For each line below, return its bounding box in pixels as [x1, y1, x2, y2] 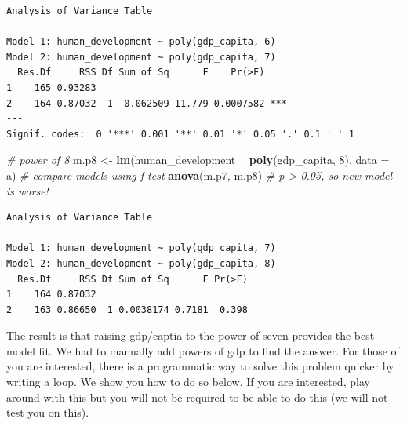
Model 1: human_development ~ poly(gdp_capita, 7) [6, 242, 276, 254]
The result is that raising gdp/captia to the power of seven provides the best [6, 327, 375, 344]
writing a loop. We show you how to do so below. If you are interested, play [6, 373, 370, 390]
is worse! [6, 182, 49, 198]
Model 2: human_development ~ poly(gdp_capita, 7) [6, 51, 276, 63]
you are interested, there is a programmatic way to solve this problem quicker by [6, 358, 394, 374]
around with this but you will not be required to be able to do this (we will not [6, 388, 388, 405]
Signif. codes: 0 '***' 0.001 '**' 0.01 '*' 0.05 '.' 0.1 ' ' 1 [6, 128, 354, 140]
